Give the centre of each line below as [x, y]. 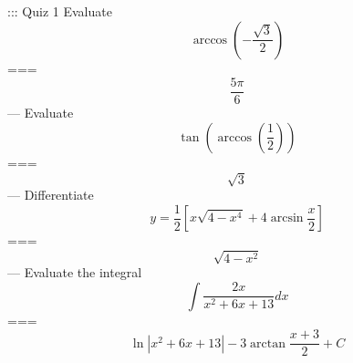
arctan [268, 343]
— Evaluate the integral [75, 272]
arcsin [287, 218]
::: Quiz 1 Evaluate [60, 11]
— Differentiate [51, 194]
